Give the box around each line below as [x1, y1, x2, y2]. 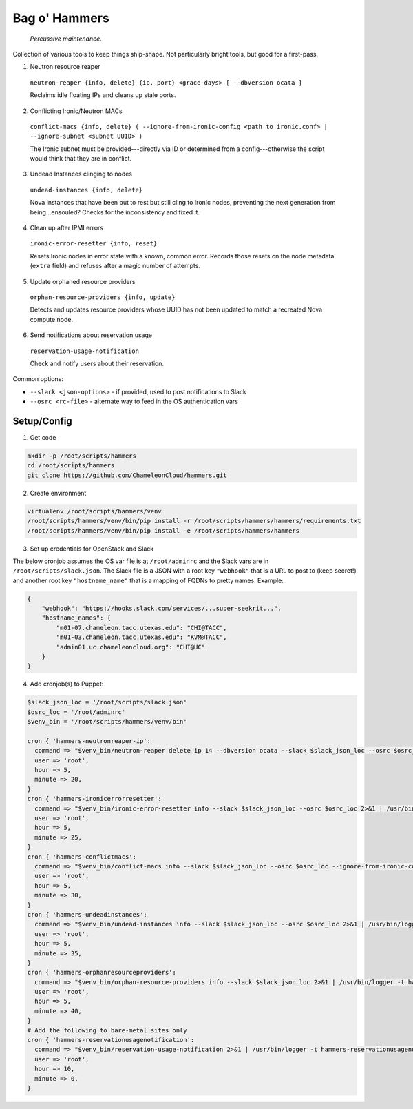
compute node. [30, 315, 74, 323]
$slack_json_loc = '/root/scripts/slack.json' [27, 698, 187, 706]
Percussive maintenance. [30, 34, 103, 43]
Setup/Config [12, 415, 72, 427]
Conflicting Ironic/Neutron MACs [30, 107, 123, 115]
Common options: [12, 375, 63, 383]
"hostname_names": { [41, 614, 112, 622]
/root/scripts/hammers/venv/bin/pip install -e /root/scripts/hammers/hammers [27, 527, 299, 534]
